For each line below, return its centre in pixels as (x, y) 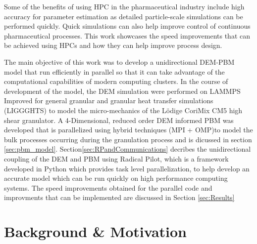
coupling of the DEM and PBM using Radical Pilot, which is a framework (116, 158)
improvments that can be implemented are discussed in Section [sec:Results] (119, 197)
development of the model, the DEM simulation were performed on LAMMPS (122, 91)
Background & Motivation (96, 231)
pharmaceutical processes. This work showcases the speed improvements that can (127, 35)
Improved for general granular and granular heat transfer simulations (109, 101)
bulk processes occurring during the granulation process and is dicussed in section (128, 139)
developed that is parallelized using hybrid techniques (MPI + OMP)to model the (128, 130)
